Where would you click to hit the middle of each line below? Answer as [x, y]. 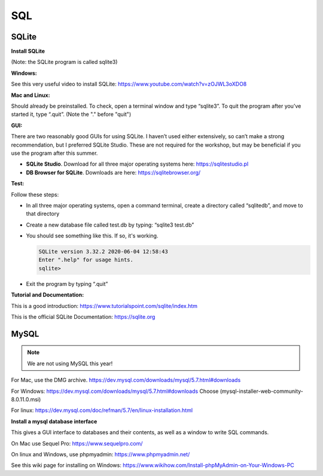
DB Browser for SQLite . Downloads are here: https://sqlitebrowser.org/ [113, 172]
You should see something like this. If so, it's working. [92, 236]
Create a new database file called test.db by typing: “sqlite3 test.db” [110, 225]
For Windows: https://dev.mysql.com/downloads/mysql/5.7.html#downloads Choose [115, 391]
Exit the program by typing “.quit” [67, 283]
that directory [43, 214]
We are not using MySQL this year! [70, 363]
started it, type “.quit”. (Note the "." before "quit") [71, 114]
